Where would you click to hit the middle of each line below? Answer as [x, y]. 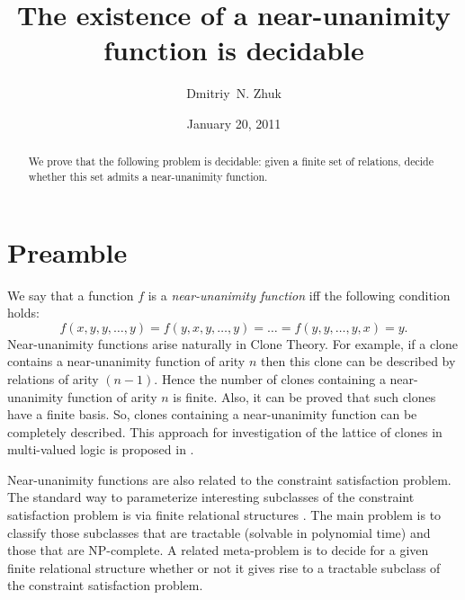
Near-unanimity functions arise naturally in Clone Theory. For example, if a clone [233, 343]
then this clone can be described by [358, 361]
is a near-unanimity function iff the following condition [299, 295]
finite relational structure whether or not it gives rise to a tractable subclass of [224, 567]
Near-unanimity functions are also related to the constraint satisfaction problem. [229, 479]
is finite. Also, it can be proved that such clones [304, 396]
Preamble [67, 251]
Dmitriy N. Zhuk [234, 93]
